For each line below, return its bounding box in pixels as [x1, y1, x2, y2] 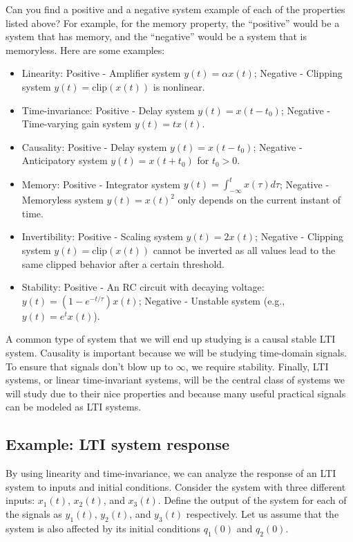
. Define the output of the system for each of [158, 493, 347, 507]
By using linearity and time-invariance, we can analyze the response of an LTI [6, 466, 336, 480]
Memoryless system [21, 192, 104, 207]
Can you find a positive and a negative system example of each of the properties [6, 2, 345, 16]
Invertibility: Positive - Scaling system [21, 229, 183, 244]
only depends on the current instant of [178, 192, 341, 207]
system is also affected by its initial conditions [6, 521, 200, 535]
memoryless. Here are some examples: [6, 42, 165, 57]
